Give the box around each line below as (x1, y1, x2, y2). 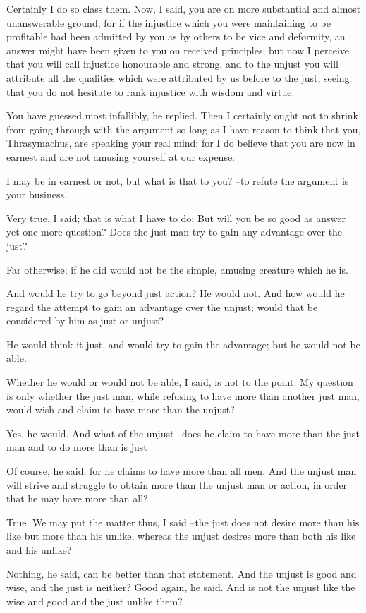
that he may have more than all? (6, 491, 148, 506)
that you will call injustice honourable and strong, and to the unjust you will (6, 56, 338, 71)
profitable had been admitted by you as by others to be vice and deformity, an (6, 29, 346, 44)
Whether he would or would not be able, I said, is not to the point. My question (6, 375, 353, 389)
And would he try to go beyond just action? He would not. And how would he (6, 286, 345, 301)
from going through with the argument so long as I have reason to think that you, (6, 121, 361, 136)
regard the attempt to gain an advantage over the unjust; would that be (6, 299, 318, 314)
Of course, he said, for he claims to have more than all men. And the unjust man (6, 463, 357, 478)
